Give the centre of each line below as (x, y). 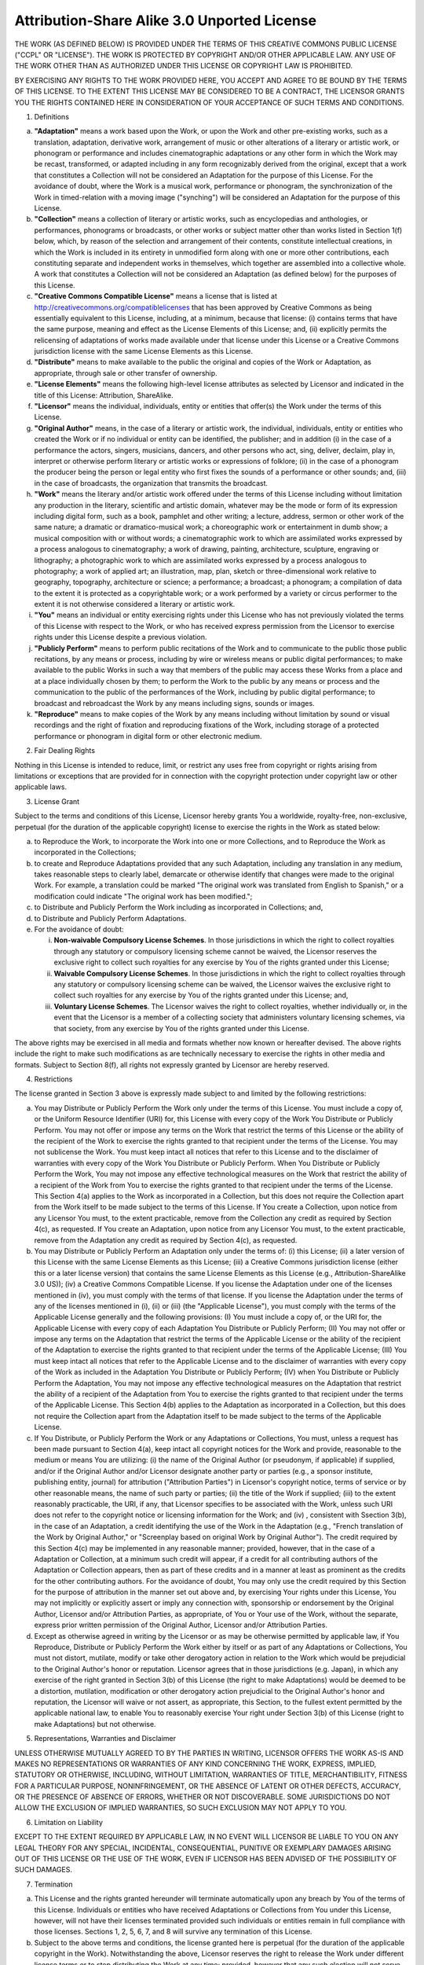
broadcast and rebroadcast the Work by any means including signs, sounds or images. (174, 703)
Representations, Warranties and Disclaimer (105, 1739)
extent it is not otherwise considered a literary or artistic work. (135, 604)
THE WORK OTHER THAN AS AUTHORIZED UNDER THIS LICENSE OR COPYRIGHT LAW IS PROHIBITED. (184, 66)
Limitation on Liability (69, 1822)
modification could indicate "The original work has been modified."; (143, 896)
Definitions (52, 116)
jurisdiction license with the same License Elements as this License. (144, 351)
